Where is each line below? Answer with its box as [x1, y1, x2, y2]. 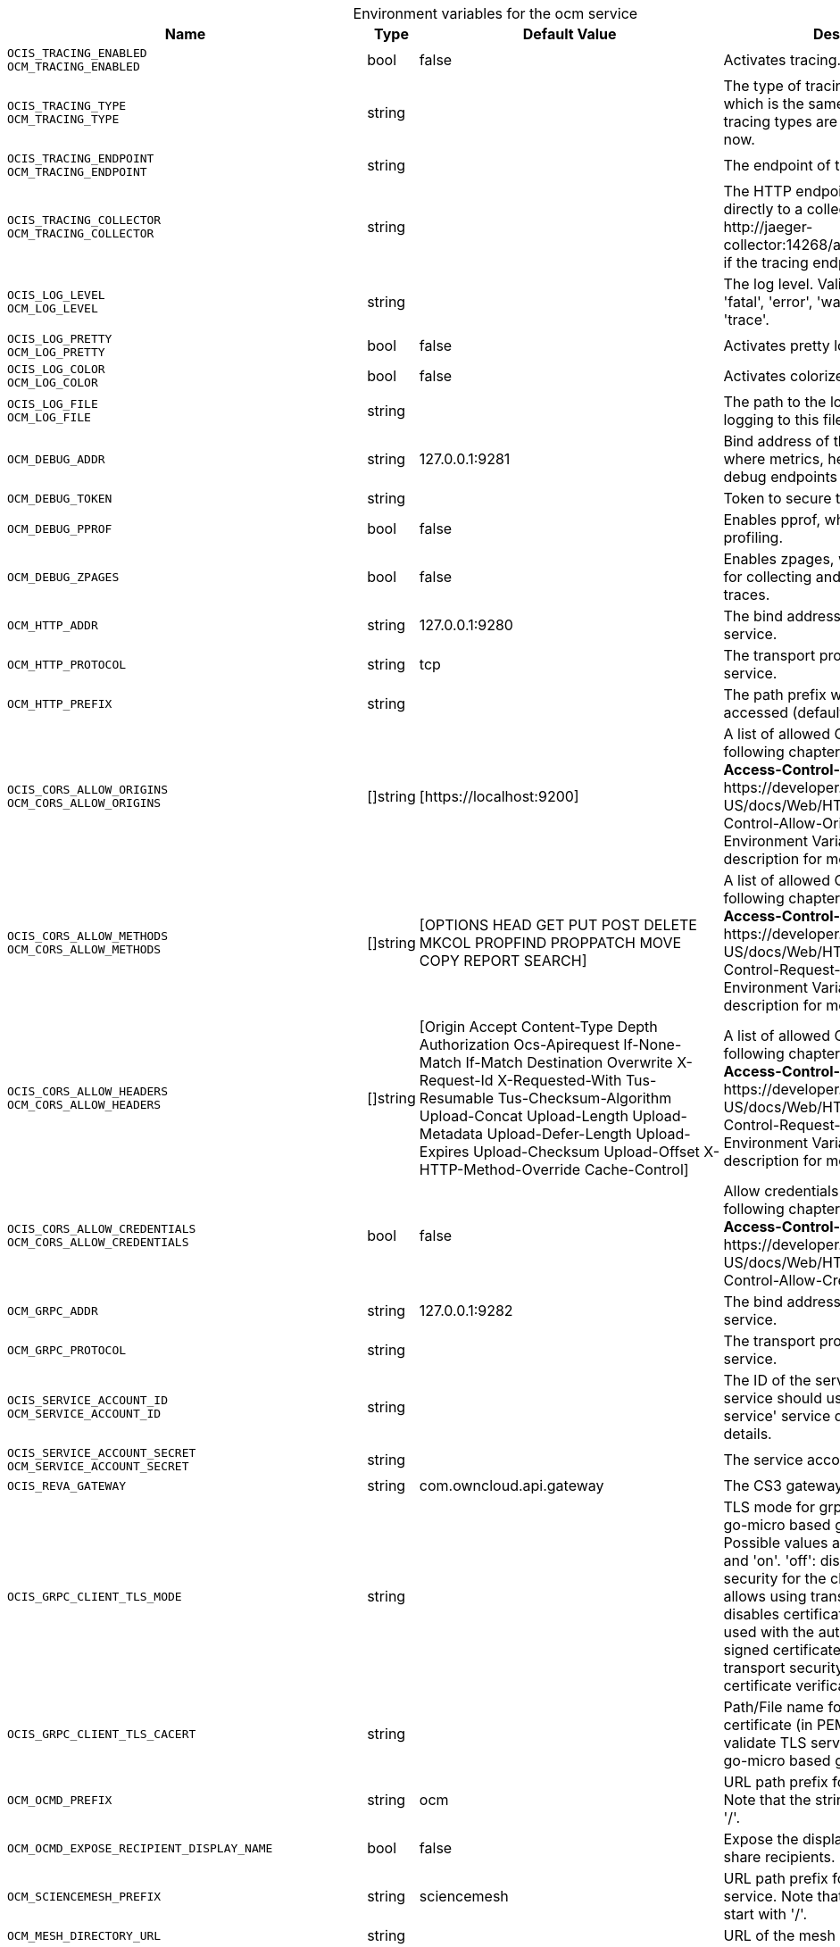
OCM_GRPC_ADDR [7, 1303, 98, 1318]
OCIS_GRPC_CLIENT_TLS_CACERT [7, 1727, 196, 1741]
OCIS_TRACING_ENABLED [7, 46, 147, 60]
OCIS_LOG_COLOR [7, 362, 105, 376]
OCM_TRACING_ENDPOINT [7, 165, 147, 179]
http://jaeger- [723, 218, 813, 236]
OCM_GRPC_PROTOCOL [7, 1343, 127, 1357]
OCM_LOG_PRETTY [7, 345, 105, 359]
